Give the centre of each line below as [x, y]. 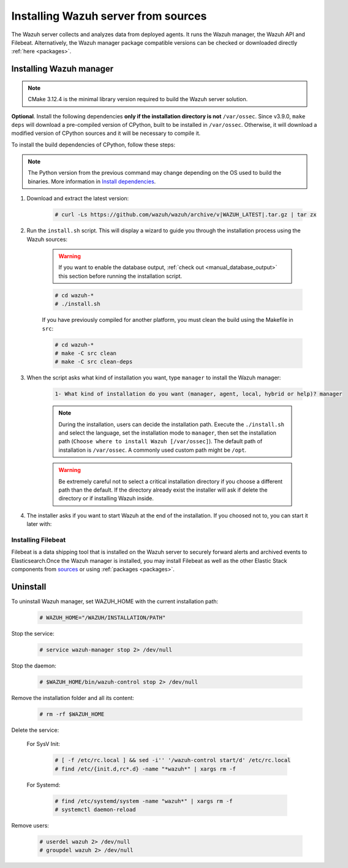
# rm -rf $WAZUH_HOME [72, 714]
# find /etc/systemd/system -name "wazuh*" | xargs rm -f [144, 801]
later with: [39, 524]
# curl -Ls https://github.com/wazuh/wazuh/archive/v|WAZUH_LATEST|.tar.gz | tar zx [186, 215]
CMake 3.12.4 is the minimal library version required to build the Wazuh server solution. [138, 99]
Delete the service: [35, 730]
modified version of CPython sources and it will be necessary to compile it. [106, 133]
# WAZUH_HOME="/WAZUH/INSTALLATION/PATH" [103, 617]
